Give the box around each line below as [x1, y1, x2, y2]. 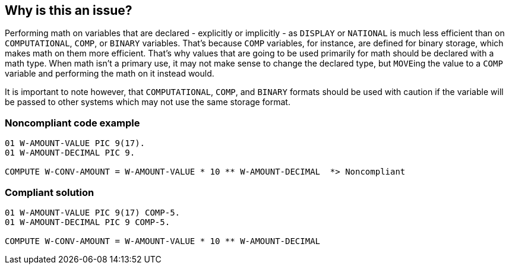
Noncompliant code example [5, 116, 140, 129]
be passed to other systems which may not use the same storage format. [5, 97, 290, 107]
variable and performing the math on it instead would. [5, 68, 214, 79]
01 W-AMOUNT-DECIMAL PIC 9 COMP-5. [5, 217, 170, 227]
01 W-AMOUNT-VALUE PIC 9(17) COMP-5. [5, 207, 181, 217]
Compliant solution [5, 186, 94, 198]
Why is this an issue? [5, 3, 132, 18]
